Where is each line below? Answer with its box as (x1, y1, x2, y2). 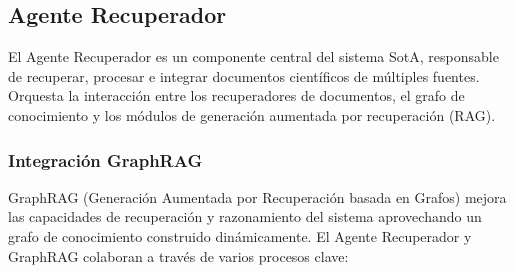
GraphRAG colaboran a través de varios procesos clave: (8, 245, 349, 266)
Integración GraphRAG (8, 147, 203, 172)
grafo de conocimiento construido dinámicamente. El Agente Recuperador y (8, 225, 472, 246)
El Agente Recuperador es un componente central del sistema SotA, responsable (8, 46, 499, 67)
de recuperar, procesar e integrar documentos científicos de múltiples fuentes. (8, 65, 480, 86)
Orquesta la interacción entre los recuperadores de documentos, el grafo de (8, 85, 465, 106)
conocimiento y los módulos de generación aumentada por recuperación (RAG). (8, 104, 496, 125)
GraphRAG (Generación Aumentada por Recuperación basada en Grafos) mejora (8, 186, 507, 207)
